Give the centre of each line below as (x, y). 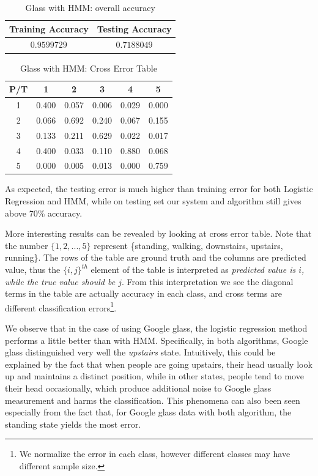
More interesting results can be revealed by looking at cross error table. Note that (158, 233)
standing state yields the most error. (73, 424)
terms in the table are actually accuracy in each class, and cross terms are (143, 293)
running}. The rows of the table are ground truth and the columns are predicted (156, 257)
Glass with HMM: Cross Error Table (88, 68)
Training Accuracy (49, 28)
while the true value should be (60, 281)
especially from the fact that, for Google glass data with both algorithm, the (148, 412)
